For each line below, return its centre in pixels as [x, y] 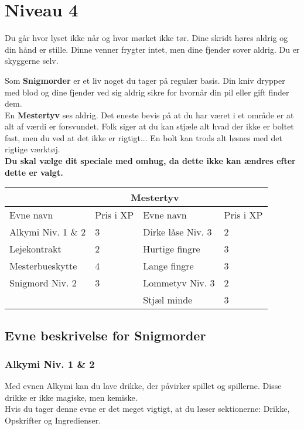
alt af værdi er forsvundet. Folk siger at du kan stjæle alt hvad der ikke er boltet [149, 126]
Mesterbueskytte [43, 266]
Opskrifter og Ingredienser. [53, 420]
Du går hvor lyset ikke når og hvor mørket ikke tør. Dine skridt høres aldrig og [146, 38]
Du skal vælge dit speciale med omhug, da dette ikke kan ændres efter [150, 161]
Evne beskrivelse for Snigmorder [105, 335]
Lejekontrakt [35, 249]
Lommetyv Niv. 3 [179, 283]
